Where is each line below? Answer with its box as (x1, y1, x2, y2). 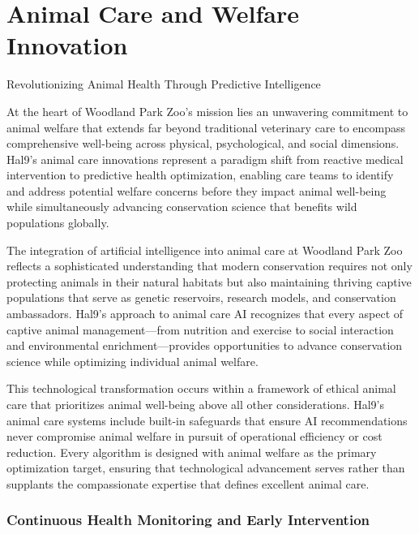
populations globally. (6, 214, 109, 231)
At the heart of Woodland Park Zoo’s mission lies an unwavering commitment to (6, 102, 408, 119)
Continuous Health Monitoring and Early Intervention (6, 510, 370, 530)
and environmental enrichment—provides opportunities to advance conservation (6, 337, 403, 354)
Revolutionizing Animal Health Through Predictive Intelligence (6, 75, 321, 93)
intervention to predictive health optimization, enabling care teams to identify (6, 166, 394, 183)
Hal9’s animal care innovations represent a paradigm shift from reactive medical (6, 150, 404, 167)
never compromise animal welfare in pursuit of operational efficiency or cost (6, 428, 383, 445)
